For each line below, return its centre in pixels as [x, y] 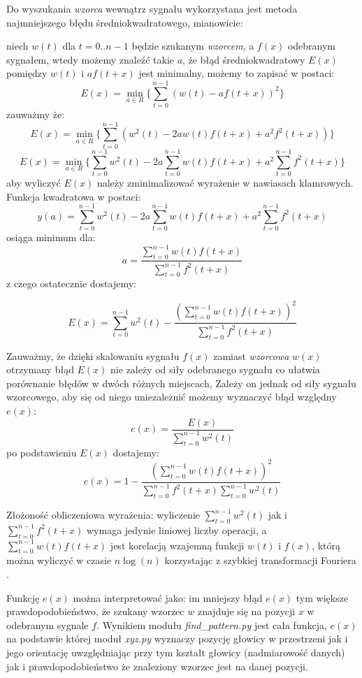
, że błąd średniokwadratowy [244, 59]
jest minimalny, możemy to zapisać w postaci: [237, 73]
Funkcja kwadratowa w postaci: [74, 196]
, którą [326, 545]
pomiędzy [27, 73]
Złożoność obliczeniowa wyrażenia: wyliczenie [103, 515]
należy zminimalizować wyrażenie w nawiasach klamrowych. [225, 182]
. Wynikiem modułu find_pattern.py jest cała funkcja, [212, 625]
